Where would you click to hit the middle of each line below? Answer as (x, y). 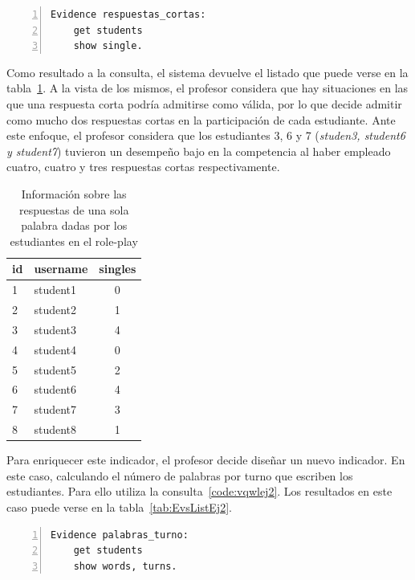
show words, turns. (125, 566)
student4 (55, 349)
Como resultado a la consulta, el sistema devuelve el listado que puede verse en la (207, 72)
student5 (55, 369)
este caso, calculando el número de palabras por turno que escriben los (180, 475)
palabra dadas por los (74, 225)
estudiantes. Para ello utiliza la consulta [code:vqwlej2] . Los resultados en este (199, 491)
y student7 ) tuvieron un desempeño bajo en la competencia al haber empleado (199, 151)
